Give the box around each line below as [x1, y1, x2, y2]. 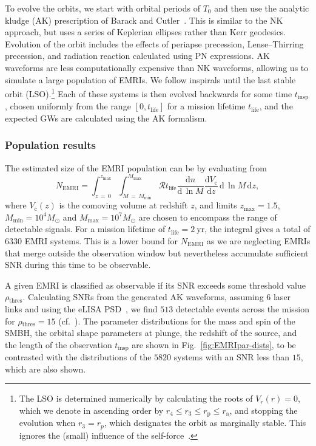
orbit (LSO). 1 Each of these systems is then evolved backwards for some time [5, 86, 292, 100]
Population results [5, 137, 96, 153]
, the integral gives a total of [204, 222, 311, 235]
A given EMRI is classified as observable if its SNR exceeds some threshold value [5, 278, 306, 291]
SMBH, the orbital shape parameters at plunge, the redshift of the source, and [5, 326, 297, 339]
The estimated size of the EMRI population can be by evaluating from [5, 161, 267, 174]
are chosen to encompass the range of [138, 210, 277, 223]
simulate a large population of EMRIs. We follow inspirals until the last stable [5, 73, 296, 86]
